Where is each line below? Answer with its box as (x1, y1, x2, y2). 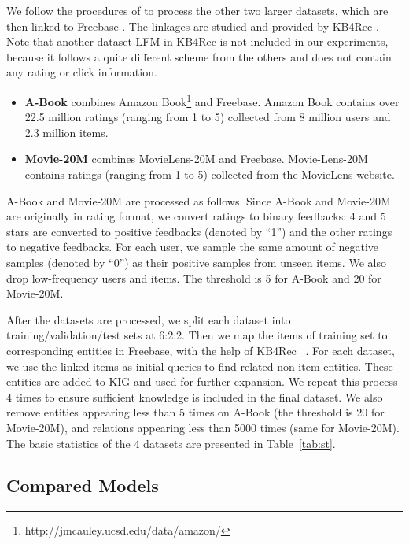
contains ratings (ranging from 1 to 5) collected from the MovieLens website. (24, 166, 395, 182)
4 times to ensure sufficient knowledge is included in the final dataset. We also (6, 388, 383, 405)
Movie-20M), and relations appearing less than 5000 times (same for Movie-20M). (6, 419, 400, 435)
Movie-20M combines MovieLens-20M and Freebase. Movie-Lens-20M (24, 150, 368, 167)
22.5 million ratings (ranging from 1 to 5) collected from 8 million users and (24, 109, 391, 125)
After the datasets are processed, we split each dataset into (6, 311, 291, 328)
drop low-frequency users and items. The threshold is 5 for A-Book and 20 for (6, 269, 381, 286)
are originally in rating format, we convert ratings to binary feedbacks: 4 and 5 (6, 208, 386, 224)
